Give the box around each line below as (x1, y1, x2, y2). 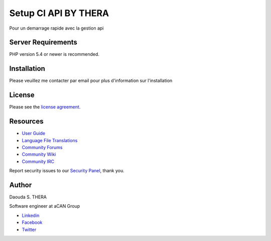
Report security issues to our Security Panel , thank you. (9, 168, 125, 174)
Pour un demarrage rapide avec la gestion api (9, 25, 104, 31)
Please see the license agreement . (9, 104, 81, 110)
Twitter (22, 226, 37, 232)
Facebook (22, 219, 43, 225)
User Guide (22, 131, 46, 137)
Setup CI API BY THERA (9, 8, 109, 19)
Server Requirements (9, 38, 78, 47)
